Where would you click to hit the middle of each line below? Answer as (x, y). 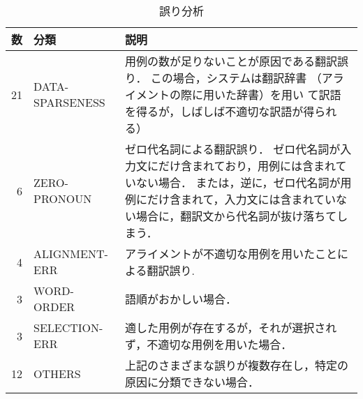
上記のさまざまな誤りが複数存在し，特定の (237, 365)
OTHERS (57, 373)
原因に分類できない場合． (192, 382)
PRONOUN (63, 198)
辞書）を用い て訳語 (289, 95)
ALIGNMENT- (71, 254)
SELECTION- (68, 328)
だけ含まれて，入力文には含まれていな (247, 199)
